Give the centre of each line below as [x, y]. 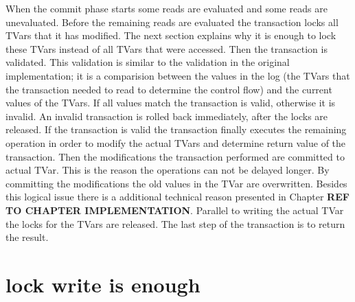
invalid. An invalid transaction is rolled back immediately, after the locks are [167, 116]
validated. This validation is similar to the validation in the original [148, 62]
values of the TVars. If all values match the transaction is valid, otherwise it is [171, 103]
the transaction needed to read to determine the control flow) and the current [169, 89]
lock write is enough [103, 284]
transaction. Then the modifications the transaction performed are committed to [175, 156]
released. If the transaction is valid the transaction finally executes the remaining [176, 129]
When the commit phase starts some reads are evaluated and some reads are [167, 8]
